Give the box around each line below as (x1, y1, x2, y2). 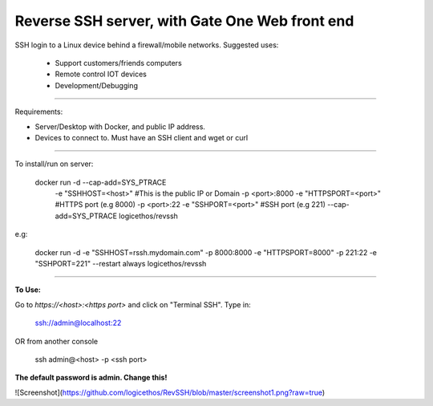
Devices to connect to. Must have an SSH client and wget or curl (34, 132, 249, 142)
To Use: (14, 285, 42, 294)
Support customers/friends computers (55, 58, 182, 67)
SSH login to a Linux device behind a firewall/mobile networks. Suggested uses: (14, 40, 279, 50)
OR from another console (14, 336, 99, 346)
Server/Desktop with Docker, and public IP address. (34, 121, 206, 132)
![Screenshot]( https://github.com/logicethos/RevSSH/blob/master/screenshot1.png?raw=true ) (14, 388, 326, 397)
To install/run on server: (14, 159, 94, 168)
